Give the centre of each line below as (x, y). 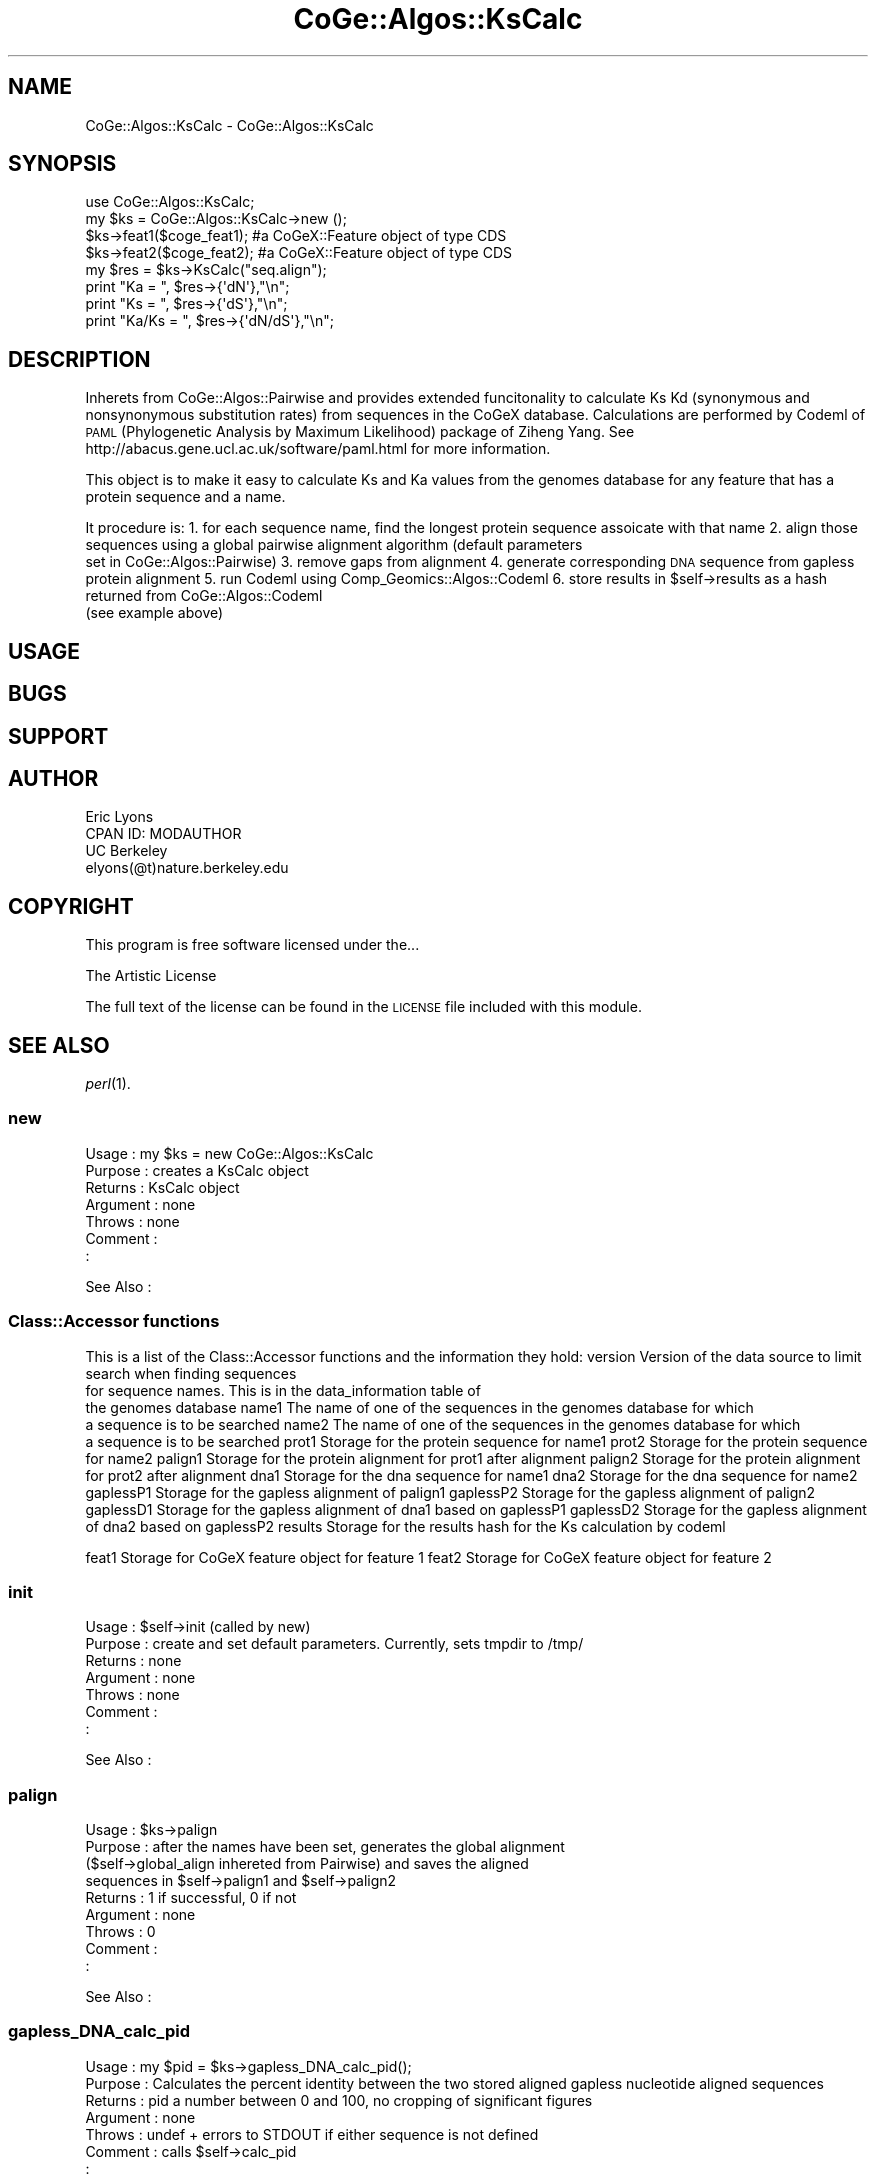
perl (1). (108, 1084)
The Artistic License (151, 976)
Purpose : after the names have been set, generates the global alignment (325, 1847)
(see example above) (154, 613)
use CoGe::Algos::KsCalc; (170, 202)
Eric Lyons (119, 817)
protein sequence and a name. (185, 497)
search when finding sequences (191, 1373)
